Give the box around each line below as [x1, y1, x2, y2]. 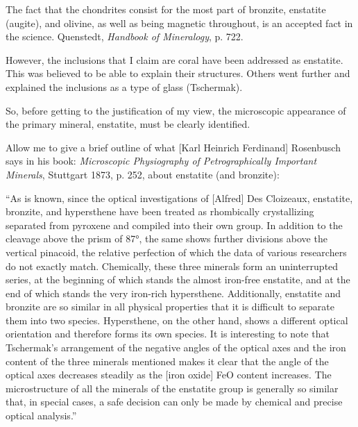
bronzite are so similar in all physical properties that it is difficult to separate [6, 299, 334, 314]
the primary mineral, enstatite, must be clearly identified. [6, 117, 250, 131]
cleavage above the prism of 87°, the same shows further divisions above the [6, 231, 327, 246]
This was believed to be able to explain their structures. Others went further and [6, 66, 350, 81]
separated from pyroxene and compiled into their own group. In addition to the [6, 217, 343, 232]
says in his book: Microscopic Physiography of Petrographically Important [6, 153, 317, 168]
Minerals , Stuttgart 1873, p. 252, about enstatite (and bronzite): [6, 167, 280, 181]
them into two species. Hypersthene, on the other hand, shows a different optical [6, 312, 348, 327]
